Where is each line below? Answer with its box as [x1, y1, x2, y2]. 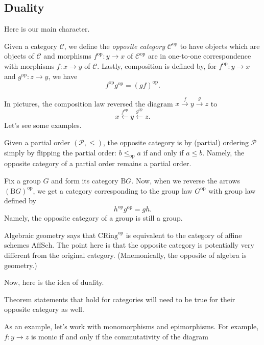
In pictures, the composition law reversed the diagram [4, 98, 173, 109]
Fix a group [4, 175, 41, 185]
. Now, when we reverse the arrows [131, 175, 240, 185]
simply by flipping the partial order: [4, 147, 116, 157]
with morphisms [4, 60, 55, 71]
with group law [208, 185, 256, 196]
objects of [4, 50, 34, 61]
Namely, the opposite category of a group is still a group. [4, 213, 183, 223]
